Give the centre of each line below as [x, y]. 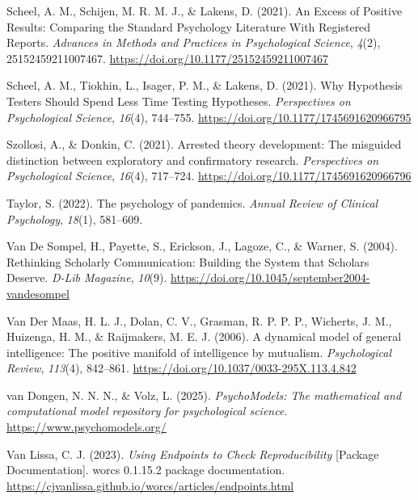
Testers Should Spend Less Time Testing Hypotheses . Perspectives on [179, 101]
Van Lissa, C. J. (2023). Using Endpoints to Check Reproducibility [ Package [193, 454]
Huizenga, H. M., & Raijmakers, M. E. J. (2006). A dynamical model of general [204, 336]
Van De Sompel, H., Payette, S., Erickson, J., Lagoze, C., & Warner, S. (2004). [202, 246]
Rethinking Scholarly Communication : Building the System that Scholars [188, 261]
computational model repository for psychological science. [147, 411]
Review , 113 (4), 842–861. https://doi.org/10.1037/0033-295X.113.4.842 [182, 368]
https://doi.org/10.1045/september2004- [270, 277]
